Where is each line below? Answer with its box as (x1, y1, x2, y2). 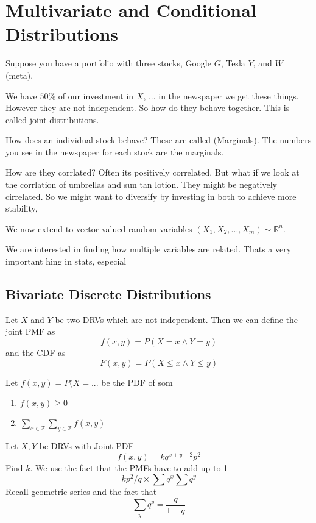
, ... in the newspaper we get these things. (143, 89, 299, 102)
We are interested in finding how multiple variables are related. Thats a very (5, 243, 292, 255)
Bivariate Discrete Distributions (5, 285, 211, 304)
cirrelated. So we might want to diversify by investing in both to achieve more (5, 190, 297, 202)
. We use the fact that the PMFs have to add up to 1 (30, 461, 228, 474)
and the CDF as (5, 346, 66, 359)
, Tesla (220, 57, 245, 69)
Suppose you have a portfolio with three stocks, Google (5, 57, 211, 69)
